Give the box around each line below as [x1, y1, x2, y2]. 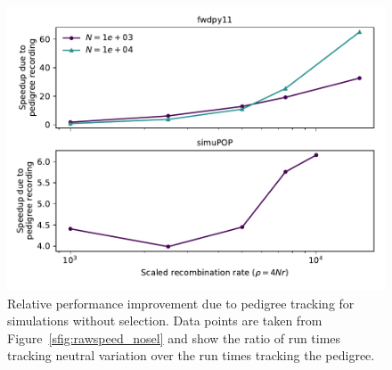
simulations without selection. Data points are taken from [7, 311, 323, 330]
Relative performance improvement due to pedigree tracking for [7, 293, 355, 312]
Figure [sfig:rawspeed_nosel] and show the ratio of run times [7, 328, 341, 347]
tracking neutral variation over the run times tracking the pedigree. [7, 346, 375, 365]
